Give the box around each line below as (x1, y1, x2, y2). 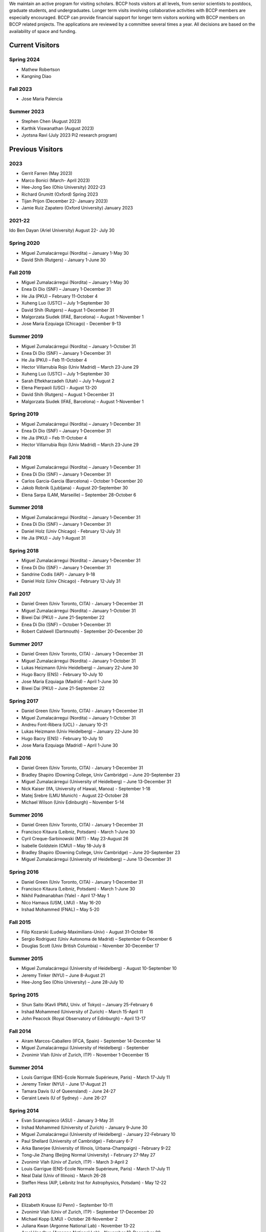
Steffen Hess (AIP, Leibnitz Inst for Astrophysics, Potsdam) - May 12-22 (21, 1179, 167, 1185)
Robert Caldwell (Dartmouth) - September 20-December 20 (21, 628, 143, 634)
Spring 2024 (9, 56, 40, 63)
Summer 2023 (9, 108, 44, 115)
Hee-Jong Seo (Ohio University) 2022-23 (21, 184, 106, 190)
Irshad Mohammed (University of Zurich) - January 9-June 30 (21, 1124, 148, 1130)
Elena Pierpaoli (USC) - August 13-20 (21, 384, 97, 390)
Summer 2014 (9, 1064, 44, 1071)
